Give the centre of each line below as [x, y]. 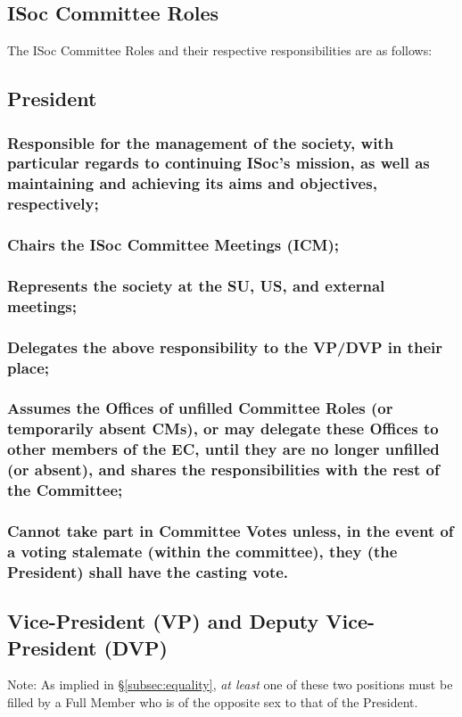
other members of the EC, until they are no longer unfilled [223, 449]
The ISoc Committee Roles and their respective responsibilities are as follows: [220, 50]
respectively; [53, 204]
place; [29, 367]
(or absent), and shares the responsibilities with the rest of [223, 470]
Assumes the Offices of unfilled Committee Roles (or [200, 408]
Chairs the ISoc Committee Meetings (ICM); [173, 245]
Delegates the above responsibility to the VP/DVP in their [225, 346]
